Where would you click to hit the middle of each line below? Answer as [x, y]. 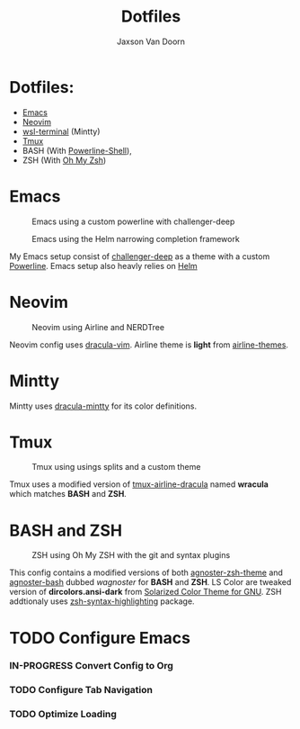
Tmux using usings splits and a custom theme [116, 467]
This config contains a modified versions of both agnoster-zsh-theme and [146, 572]
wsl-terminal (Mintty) [61, 131]
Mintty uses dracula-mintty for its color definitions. [103, 406]
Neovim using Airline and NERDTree [98, 327]
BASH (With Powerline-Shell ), [77, 150]
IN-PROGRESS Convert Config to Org [91, 666]
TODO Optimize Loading [63, 715]
